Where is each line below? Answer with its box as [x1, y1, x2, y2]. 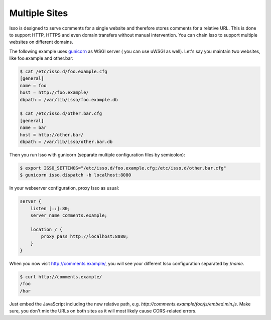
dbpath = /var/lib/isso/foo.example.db [20, 97, 118, 102]
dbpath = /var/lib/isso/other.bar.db [20, 139, 113, 144]
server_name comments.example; [30, 213, 107, 218]
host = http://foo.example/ [20, 90, 89, 95]
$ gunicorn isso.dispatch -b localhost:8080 [20, 172, 131, 178]
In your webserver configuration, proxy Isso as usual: [9, 185, 119, 191]
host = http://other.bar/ [20, 132, 84, 137]
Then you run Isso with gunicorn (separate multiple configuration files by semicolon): [9, 151, 186, 157]
